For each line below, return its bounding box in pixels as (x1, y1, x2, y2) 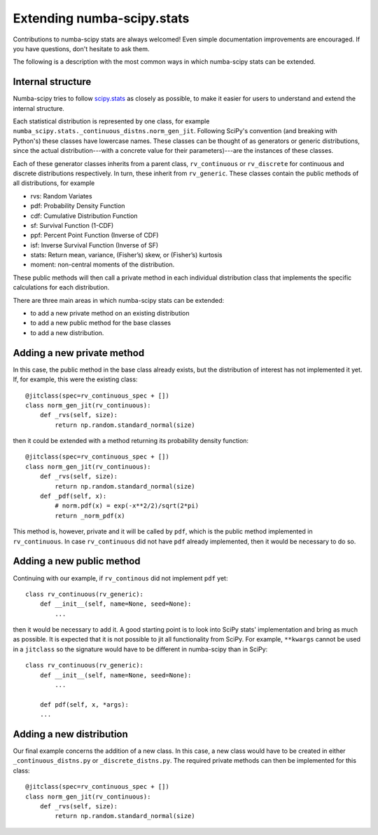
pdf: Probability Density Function (30, 202, 125, 210)
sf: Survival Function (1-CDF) (30, 221, 114, 229)
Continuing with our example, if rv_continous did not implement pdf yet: (13, 573, 228, 582)
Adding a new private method (13, 347, 145, 359)
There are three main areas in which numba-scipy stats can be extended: (13, 296, 225, 304)
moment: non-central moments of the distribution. (30, 260, 175, 269)
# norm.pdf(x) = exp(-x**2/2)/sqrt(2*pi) (55, 502, 199, 510)
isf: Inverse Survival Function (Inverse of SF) (30, 240, 159, 249)
